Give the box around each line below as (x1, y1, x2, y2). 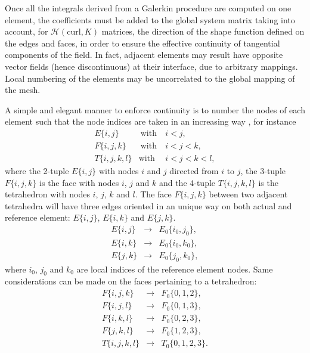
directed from (169, 165, 219, 177)
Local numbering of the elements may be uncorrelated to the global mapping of (5, 72, 295, 84)
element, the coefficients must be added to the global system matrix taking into (5, 13, 295, 26)
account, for (5, 25, 48, 38)
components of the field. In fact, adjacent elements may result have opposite (5, 48, 283, 61)
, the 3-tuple (240, 165, 286, 177)
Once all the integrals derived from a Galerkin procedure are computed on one (5, 2, 292, 14)
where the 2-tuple (5, 165, 69, 177)
